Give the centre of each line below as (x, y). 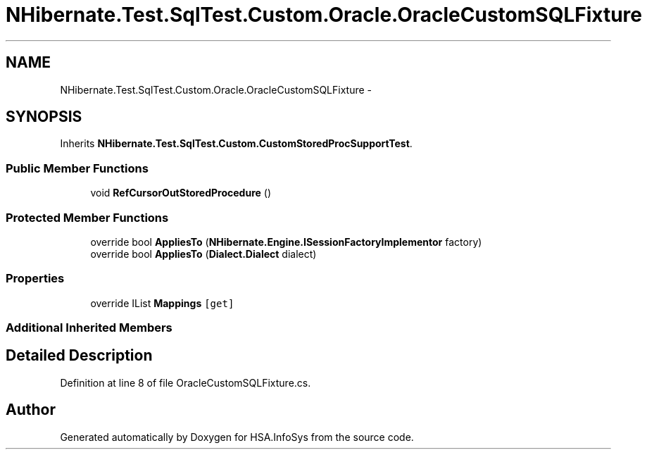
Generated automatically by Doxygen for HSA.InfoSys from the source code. (237, 437)
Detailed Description (79, 356)
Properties (35, 279)
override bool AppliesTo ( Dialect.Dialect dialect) (203, 254)
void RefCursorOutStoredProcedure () (181, 193)
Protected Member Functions (87, 217)
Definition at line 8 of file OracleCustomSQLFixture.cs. (186, 382)
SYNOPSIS (44, 117)
